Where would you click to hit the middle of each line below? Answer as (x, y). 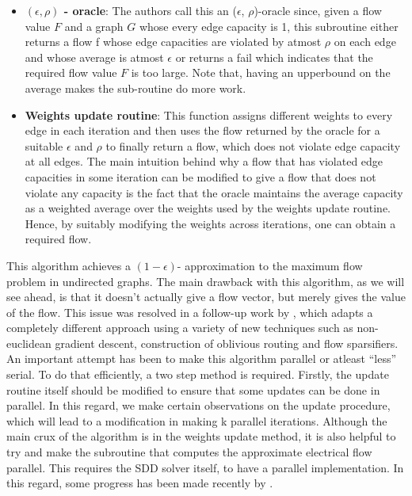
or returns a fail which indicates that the (274, 57)
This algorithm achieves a (69, 265)
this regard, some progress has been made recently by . (140, 483)
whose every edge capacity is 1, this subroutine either (269, 26)
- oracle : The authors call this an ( (150, 10)
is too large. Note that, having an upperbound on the (261, 72)
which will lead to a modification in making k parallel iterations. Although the (197, 420)
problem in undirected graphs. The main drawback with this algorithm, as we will (206, 281)
